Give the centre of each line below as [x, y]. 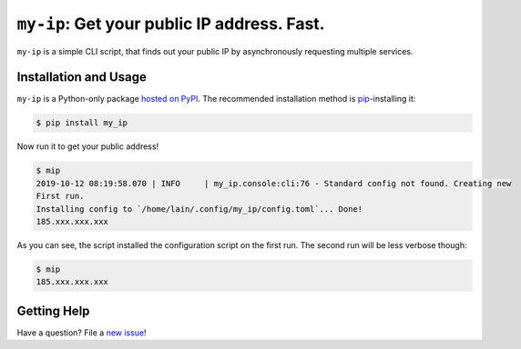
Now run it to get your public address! [88, 146]
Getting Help [53, 310]
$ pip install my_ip [82, 123]
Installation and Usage [82, 77]
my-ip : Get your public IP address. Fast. [171, 24]
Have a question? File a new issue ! [82, 333]
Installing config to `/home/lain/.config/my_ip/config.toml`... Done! [199, 209]
